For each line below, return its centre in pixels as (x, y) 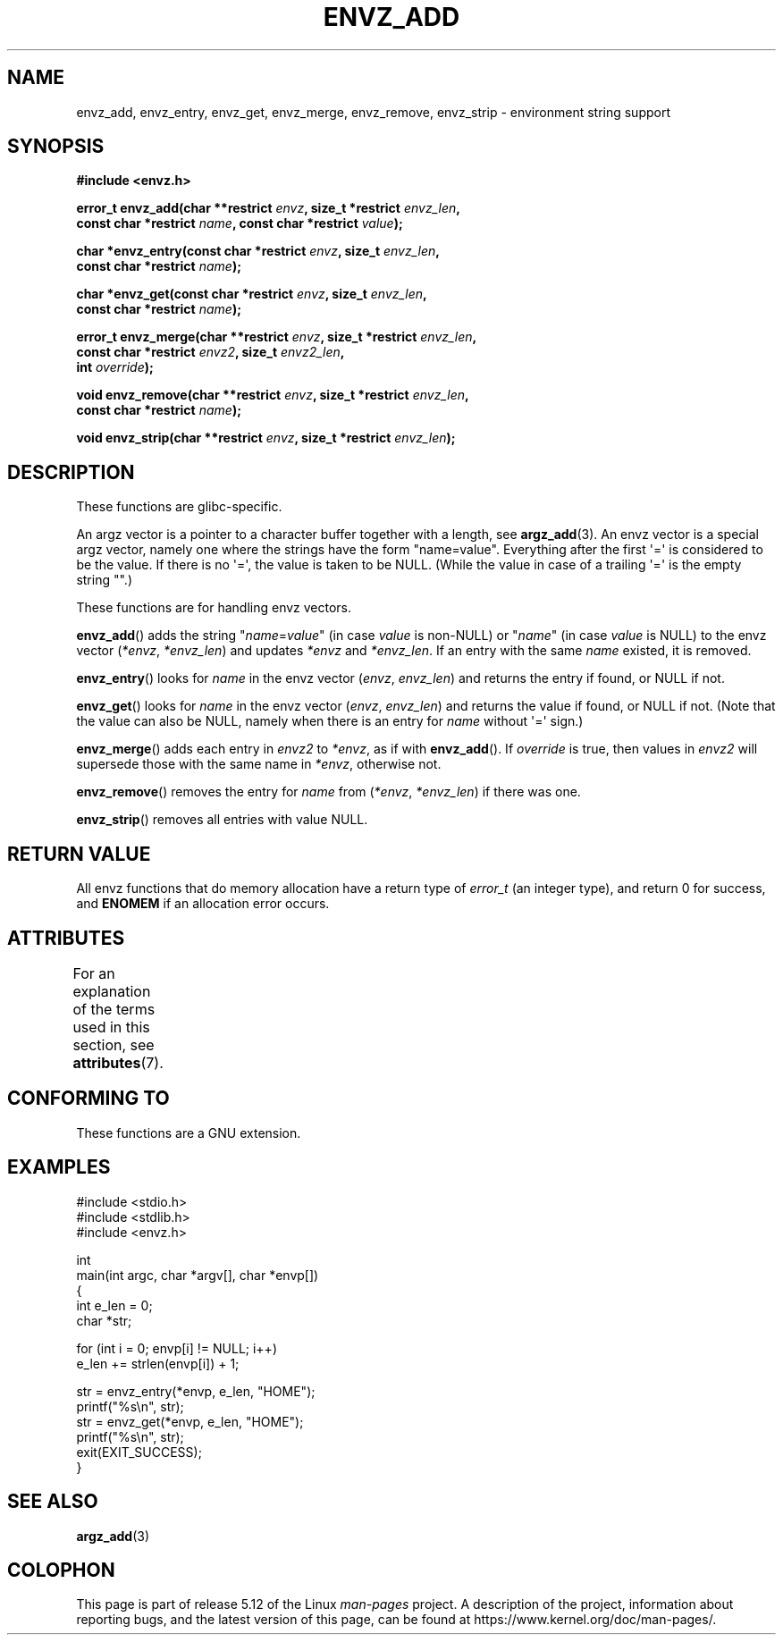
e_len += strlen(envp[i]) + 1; (158, 1363)
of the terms (114, 1009)
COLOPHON (61, 1570)
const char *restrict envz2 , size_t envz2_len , (210, 352)
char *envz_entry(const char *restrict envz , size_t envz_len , (258, 251)
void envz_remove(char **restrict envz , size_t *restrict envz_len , (273, 395)
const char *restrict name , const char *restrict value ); (240, 223)
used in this (111, 1027)
